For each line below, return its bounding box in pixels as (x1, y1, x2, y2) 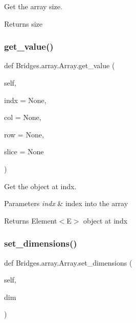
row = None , (4, 129, 44, 139)
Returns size (4, 18, 43, 29)
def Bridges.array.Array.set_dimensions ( (4, 257, 132, 268)
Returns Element (4, 215, 57, 226)
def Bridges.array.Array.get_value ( (4, 60, 115, 71)
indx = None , (4, 94, 47, 105)
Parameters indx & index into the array (4, 198, 128, 209)
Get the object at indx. (4, 180, 77, 191)
